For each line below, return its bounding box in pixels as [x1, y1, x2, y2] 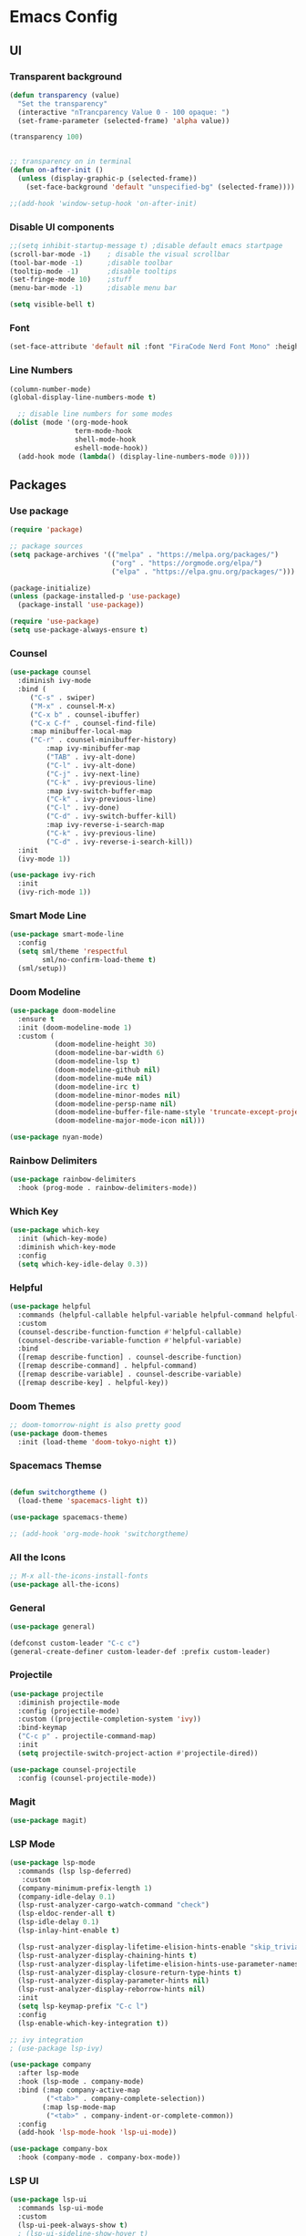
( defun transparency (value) [9, 90, 120, 99]
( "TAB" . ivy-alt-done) [46, 752, 137, 761]
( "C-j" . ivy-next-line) [46, 769, 141, 779]
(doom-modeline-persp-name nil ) [54, 1099, 178, 1109]
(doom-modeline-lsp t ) [54, 1057, 141, 1066]
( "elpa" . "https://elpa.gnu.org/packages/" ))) [110, 567, 296, 576]
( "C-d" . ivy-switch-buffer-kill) [46, 812, 178, 822]
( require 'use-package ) [9, 617, 100, 626]
